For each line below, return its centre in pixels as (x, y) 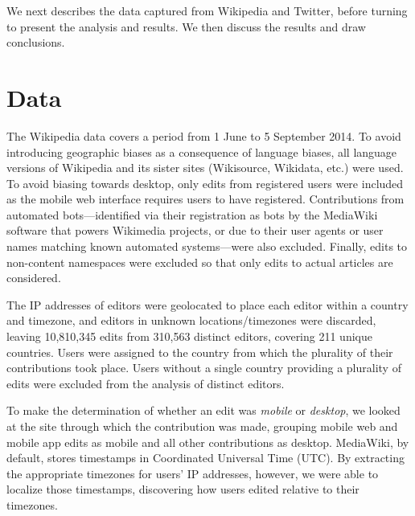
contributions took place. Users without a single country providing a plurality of (204, 368)
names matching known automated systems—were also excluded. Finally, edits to (207, 246)
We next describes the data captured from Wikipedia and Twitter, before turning (207, 10)
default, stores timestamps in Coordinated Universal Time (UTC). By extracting (205, 458)
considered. (34, 278)
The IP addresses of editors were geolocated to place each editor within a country (207, 304)
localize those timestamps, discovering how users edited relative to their (183, 489)
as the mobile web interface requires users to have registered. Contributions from (205, 199)
